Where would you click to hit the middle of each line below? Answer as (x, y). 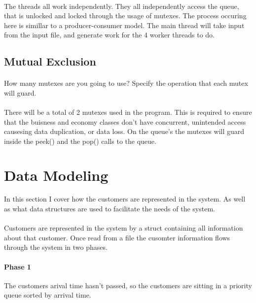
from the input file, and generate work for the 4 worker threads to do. (109, 35)
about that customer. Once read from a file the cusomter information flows (117, 237)
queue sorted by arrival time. (48, 295)
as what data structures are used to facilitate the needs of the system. (110, 209)
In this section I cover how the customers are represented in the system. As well (125, 199)
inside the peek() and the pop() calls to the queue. (80, 141)
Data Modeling (56, 175)
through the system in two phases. (56, 247)
